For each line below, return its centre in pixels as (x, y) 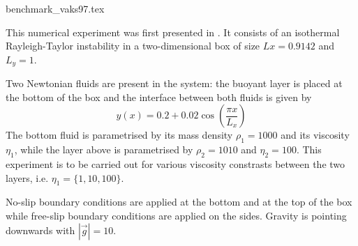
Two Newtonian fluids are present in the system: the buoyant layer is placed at (174, 83)
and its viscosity (315, 135)
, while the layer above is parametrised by (104, 149)
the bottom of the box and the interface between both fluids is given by (159, 97)
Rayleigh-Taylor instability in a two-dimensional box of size (133, 46)
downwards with (40, 230)
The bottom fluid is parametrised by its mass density (119, 135)
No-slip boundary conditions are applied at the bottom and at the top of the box (179, 202)
